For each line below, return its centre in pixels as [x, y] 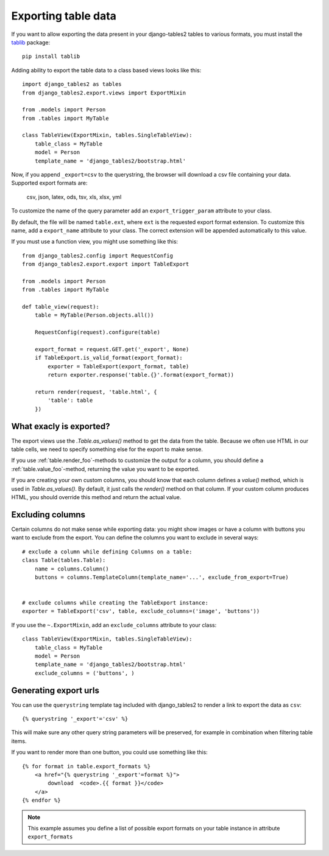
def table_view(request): [61, 307]
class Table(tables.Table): [64, 560]
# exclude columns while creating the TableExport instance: [115, 603]
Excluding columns [48, 514]
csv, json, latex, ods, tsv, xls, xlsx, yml [74, 197]
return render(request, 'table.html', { [96, 392]
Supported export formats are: [49, 183]
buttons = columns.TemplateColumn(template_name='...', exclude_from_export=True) [161, 577]
